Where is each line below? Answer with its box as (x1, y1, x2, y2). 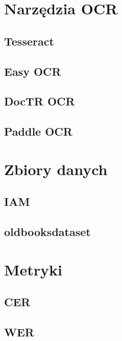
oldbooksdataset (4, 224, 91, 240)
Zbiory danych (4, 158, 108, 179)
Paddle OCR (4, 123, 72, 139)
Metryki (4, 259, 63, 280)
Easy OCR (4, 63, 61, 79)
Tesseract (4, 33, 54, 49)
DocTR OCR (4, 93, 75, 109)
